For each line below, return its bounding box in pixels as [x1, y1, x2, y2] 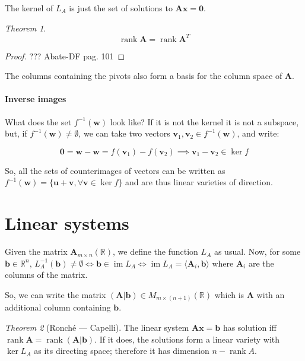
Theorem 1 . [5, 21, 46, 34]
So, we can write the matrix [5, 288, 106, 300]
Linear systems [5, 211, 129, 235]
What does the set [5, 115, 72, 128]
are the [248, 256, 274, 269]
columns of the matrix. [5, 268, 88, 281]
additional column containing [5, 301, 111, 313]
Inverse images [5, 93, 66, 105]
